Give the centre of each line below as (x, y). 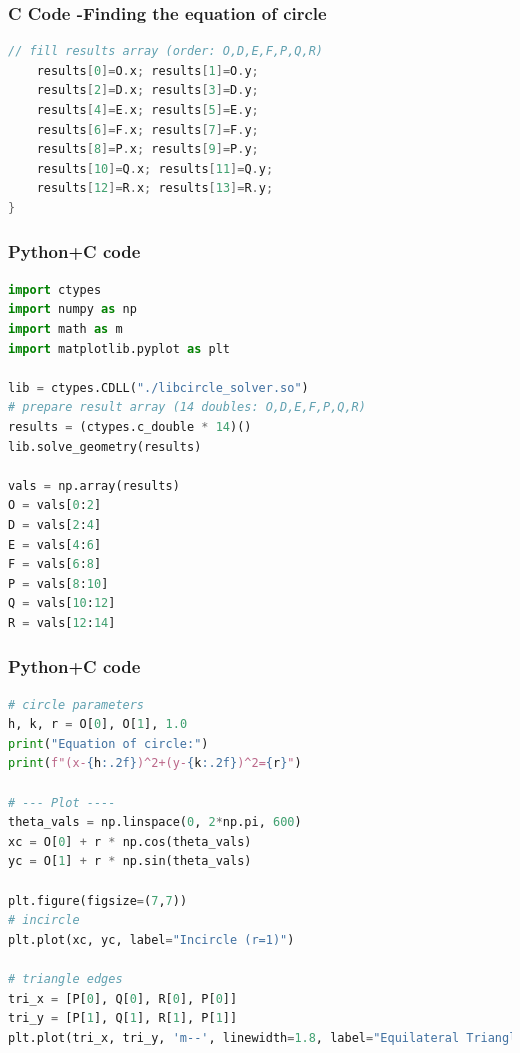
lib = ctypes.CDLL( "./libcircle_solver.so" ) (158, 387)
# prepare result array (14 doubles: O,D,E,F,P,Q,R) (187, 407)
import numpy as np (72, 309)
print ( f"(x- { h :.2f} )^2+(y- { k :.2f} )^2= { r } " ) (155, 763)
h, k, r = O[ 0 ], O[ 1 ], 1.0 (98, 724)
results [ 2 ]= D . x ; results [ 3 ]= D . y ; (147, 90)
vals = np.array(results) (94, 485)
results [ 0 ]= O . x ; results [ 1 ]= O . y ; (147, 70)
